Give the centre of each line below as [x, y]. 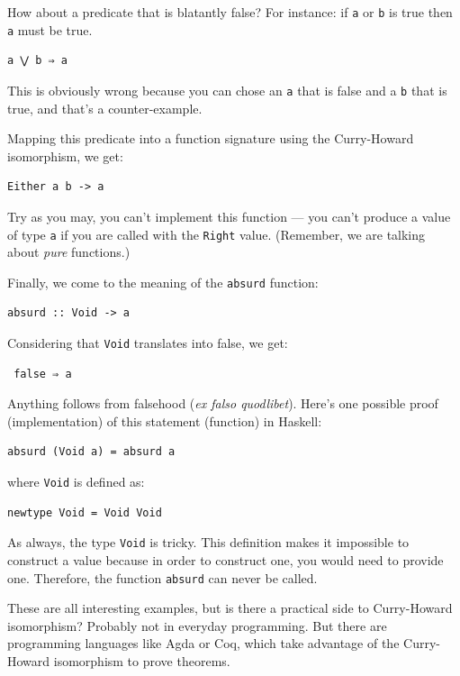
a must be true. [50, 29]
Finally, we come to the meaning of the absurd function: [163, 282]
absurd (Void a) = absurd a [91, 452]
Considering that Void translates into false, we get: [148, 343]
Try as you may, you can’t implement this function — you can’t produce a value [229, 216]
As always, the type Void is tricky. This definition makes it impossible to [208, 542]
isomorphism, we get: [65, 155]
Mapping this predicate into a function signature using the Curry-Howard [211, 138]
